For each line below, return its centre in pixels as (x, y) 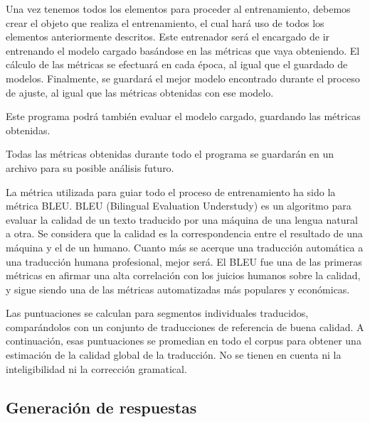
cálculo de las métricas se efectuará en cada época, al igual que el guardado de (177, 64)
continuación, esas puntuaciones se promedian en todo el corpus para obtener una (184, 341)
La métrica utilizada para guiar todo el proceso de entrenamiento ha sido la (171, 191)
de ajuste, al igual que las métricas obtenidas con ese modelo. (140, 92)
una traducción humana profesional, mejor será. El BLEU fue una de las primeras (184, 261)
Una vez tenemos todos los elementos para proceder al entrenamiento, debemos (178, 9)
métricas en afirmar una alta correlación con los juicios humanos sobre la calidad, (183, 275)
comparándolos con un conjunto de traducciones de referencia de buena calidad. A (185, 326)
